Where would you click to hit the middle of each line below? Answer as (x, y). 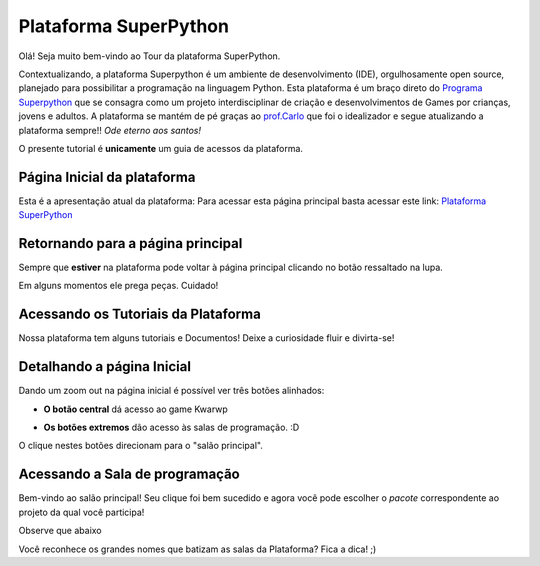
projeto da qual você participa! (81, 512)
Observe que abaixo (60, 531)
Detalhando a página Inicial (105, 366)
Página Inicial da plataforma (107, 176)
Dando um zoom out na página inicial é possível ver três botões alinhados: (171, 391)
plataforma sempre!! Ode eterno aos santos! (110, 130)
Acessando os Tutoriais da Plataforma (140, 314)
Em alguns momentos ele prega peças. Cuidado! (118, 286)
